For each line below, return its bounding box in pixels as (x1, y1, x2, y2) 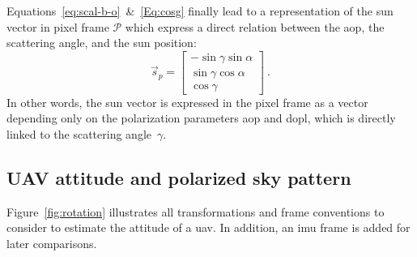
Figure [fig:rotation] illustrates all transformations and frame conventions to (6, 203, 385, 220)
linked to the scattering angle (6, 126, 152, 143)
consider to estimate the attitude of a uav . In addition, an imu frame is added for (6, 219, 411, 236)
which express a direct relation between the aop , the (125, 18, 385, 35)
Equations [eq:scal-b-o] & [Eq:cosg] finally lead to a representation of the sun (6, 2, 394, 19)
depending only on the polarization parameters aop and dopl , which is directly (6, 109, 396, 126)
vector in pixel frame (6, 18, 109, 35)
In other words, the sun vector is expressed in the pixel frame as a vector (6, 93, 368, 110)
